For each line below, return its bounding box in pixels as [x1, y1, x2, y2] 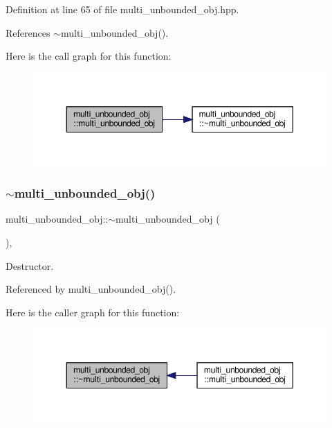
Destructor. [6, 258, 54, 273]
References [6, 25, 50, 40]
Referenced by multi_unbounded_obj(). [6, 282, 176, 296]
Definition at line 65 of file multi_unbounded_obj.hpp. [6, 2, 239, 16]
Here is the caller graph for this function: [6, 305, 180, 319]
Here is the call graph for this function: [6, 49, 172, 63]
